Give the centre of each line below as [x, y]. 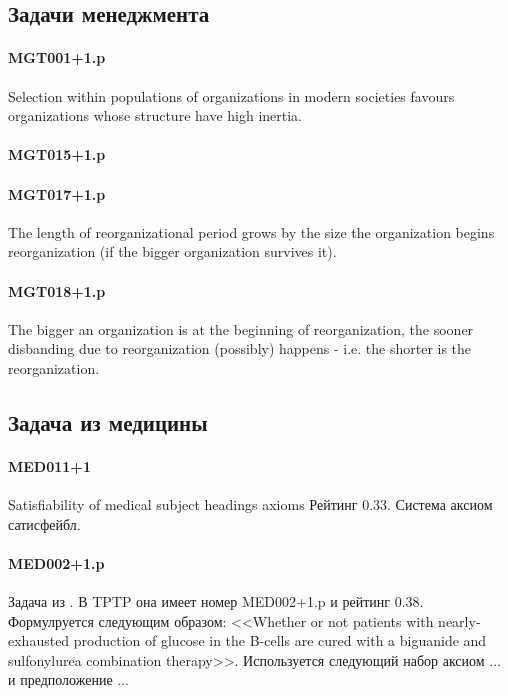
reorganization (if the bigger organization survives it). [172, 251]
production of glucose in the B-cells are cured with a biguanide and [280, 640]
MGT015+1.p [57, 154]
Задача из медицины [108, 421]
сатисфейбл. [44, 523]
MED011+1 [49, 465]
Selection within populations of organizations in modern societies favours [231, 95]
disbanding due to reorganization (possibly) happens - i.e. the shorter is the [240, 348]
